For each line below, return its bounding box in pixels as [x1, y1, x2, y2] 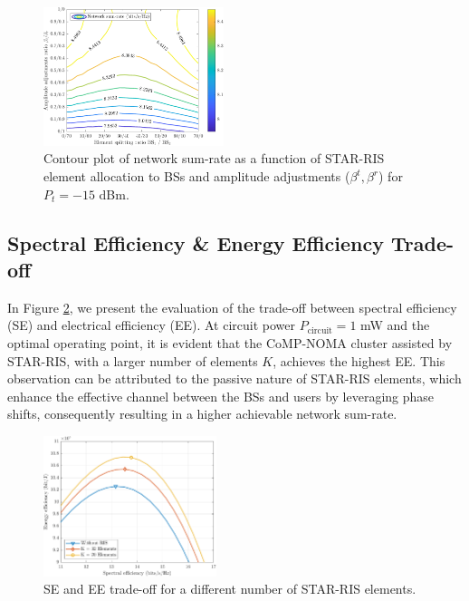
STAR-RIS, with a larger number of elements [7, 351, 258, 370]
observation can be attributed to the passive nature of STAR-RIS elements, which [7, 369, 462, 388]
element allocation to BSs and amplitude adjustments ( [43, 167, 350, 186]
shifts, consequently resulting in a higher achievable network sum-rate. [7, 404, 397, 423]
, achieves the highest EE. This [273, 351, 445, 370]
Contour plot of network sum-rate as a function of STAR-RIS [43, 149, 385, 168]
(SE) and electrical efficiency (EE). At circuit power [7, 315, 296, 334]
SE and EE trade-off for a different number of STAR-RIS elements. [43, 579, 416, 598]
